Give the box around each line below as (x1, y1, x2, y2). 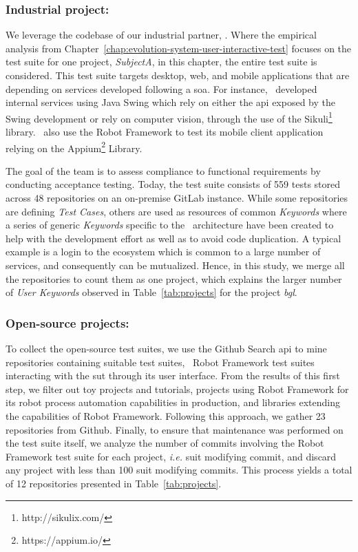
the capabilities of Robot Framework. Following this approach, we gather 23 (6, 409, 326, 423)
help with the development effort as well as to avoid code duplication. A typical (6, 231, 341, 245)
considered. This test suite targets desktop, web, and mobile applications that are (6, 68, 350, 82)
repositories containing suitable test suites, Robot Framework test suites (6, 354, 315, 369)
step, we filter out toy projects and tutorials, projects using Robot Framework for (6, 381, 349, 396)
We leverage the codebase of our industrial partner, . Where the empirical (6, 28, 317, 42)
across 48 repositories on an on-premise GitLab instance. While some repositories (6, 191, 348, 205)
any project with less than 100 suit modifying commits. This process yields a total (6, 463, 352, 477)
